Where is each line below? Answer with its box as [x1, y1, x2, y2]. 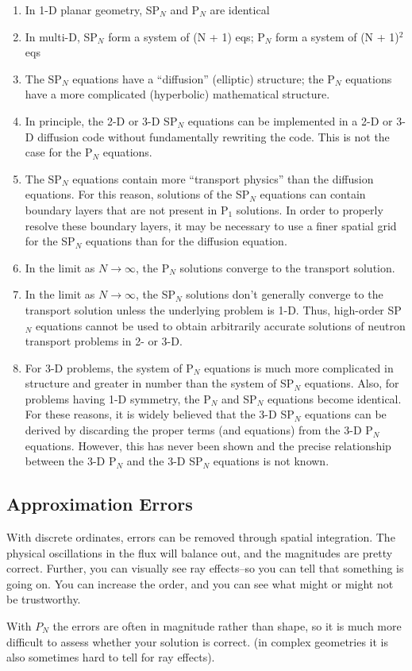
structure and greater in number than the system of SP [25, 375, 295, 391]
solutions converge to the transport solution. [179, 259, 395, 276]
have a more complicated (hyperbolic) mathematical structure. [25, 86, 330, 102]
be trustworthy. [6, 591, 81, 607]
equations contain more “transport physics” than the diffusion [72, 170, 374, 187]
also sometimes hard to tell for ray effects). [6, 649, 215, 665]
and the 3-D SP [126, 453, 203, 469]
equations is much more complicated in [204, 359, 394, 376]
